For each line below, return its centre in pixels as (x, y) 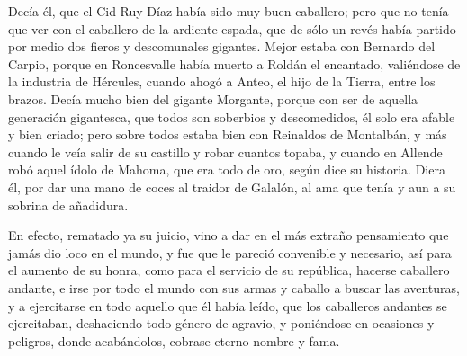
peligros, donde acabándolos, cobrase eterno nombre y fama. (174, 340)
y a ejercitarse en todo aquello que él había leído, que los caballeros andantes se (228, 305)
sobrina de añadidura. (68, 205)
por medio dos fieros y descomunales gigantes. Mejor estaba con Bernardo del (222, 46)
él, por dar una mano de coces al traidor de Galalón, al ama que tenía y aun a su (232, 187)
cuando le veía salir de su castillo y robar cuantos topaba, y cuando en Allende (225, 151)
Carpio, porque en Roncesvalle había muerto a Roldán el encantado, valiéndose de (234, 63)
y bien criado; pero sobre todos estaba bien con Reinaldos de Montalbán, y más (228, 134)
